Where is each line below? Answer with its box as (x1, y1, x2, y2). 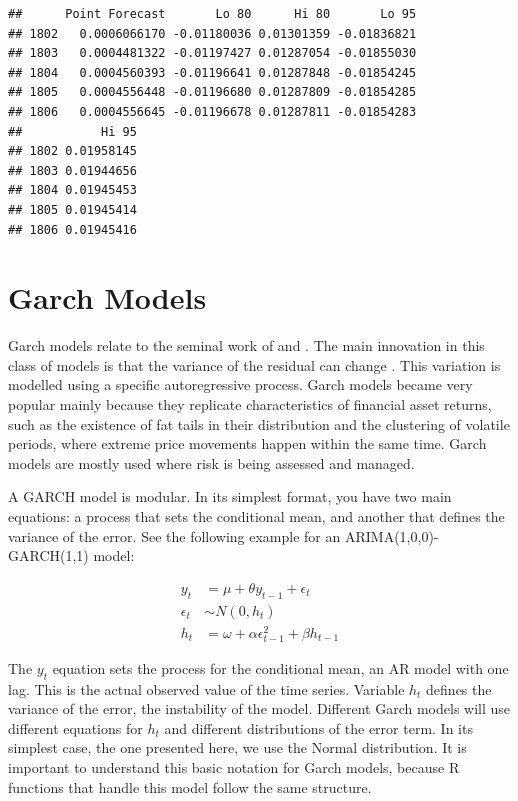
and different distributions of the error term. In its (164, 717, 473, 738)
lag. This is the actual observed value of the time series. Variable (8, 678, 405, 699)
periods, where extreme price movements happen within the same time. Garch (8, 433, 487, 454)
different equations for (8, 717, 143, 738)
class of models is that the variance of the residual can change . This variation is (8, 354, 501, 375)
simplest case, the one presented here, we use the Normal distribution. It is (8, 737, 467, 758)
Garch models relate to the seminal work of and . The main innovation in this (8, 335, 485, 356)
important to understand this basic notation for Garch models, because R (8, 757, 460, 778)
